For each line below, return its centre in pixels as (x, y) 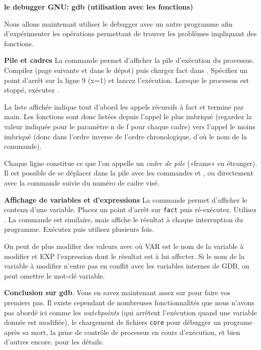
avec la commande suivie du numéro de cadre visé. (82, 182)
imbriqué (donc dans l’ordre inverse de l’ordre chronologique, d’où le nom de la (126, 136)
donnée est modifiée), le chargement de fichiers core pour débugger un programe (128, 322)
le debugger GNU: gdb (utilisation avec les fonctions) (99, 7)
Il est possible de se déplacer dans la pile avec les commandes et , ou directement (129, 173)
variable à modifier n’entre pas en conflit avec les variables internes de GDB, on (127, 266)
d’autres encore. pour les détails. (54, 342)
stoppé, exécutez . (31, 90)
